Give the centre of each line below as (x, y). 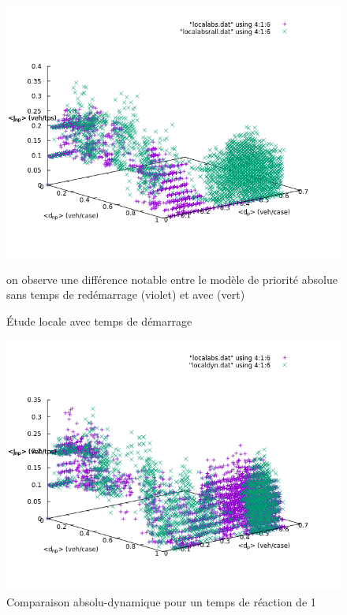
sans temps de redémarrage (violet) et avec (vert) (126, 294)
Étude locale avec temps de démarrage (99, 321)
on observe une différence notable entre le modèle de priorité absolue (172, 279)
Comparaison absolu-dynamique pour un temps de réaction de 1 (161, 601)
